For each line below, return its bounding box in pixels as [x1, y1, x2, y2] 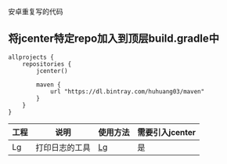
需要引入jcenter [137, 126, 196, 137]
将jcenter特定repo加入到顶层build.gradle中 [8, 32, 219, 46]
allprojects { [8, 53, 55, 61]
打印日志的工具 [35, 142, 92, 153]
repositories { [22, 60, 72, 68]
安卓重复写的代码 [8, 7, 63, 16]
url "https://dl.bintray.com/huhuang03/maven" [49, 87, 205, 96]
